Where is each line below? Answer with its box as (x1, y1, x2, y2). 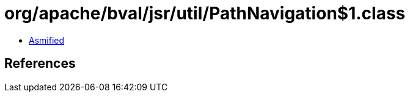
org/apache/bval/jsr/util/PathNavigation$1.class (4, 3, 406, 24)
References (4, 56, 76, 72)
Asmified (29, 35, 65, 45)
